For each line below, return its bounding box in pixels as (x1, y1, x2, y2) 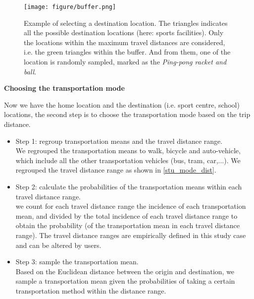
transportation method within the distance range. (15, 285, 166, 296)
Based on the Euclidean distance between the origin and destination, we (15, 266, 235, 276)
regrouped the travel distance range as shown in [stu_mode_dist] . (15, 165, 216, 175)
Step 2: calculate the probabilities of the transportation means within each (15, 181, 242, 191)
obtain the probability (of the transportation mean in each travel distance (15, 220, 240, 231)
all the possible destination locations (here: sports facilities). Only (24, 27, 224, 38)
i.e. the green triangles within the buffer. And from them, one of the (24, 47, 231, 57)
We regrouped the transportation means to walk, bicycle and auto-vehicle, (15, 145, 241, 156)
